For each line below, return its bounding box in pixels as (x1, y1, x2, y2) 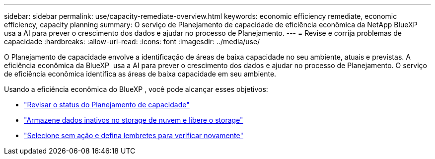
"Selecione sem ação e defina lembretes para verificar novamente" (24, 131, 243, 140)
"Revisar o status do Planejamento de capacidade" (24, 100, 190, 109)
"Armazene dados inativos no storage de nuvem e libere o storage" (24, 116, 243, 124)
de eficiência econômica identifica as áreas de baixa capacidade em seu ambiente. (4, 70, 277, 78)
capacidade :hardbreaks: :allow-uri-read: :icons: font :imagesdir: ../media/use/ (4, 37, 260, 46)
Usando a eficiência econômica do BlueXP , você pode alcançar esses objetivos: (4, 85, 268, 93)
